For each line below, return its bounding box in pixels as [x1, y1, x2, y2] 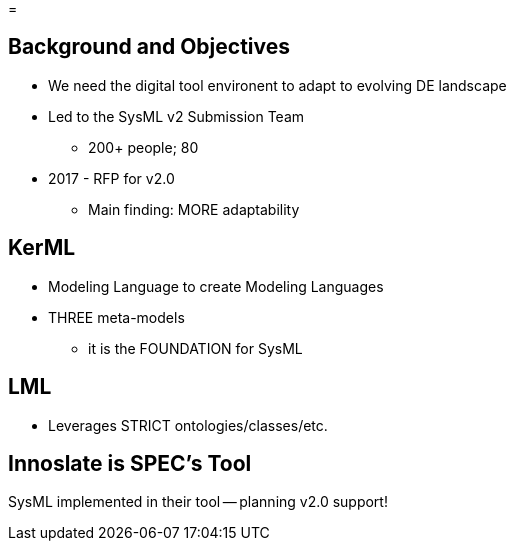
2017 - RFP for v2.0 [48, 169, 175, 187]
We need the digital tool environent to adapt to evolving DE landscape [48, 76, 507, 94]
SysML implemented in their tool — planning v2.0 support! [8, 493, 388, 511]
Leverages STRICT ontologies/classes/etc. [48, 416, 328, 434]
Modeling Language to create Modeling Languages [48, 277, 384, 295]
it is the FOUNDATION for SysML [88, 339, 303, 357]
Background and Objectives [8, 34, 291, 60]
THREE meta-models [48, 308, 185, 326]
